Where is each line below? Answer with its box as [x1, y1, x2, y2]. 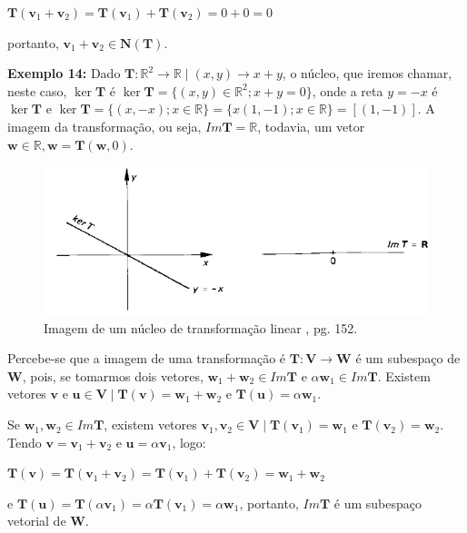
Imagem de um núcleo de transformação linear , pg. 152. [44, 318, 358, 337]
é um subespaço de [355, 349, 461, 368]
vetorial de [7, 511, 66, 530]
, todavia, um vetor [257, 116, 365, 135]
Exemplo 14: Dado [7, 64, 121, 83]
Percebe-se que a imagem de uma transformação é [7, 349, 286, 368]
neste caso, [7, 81, 67, 100]
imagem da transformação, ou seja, [7, 116, 202, 135]
